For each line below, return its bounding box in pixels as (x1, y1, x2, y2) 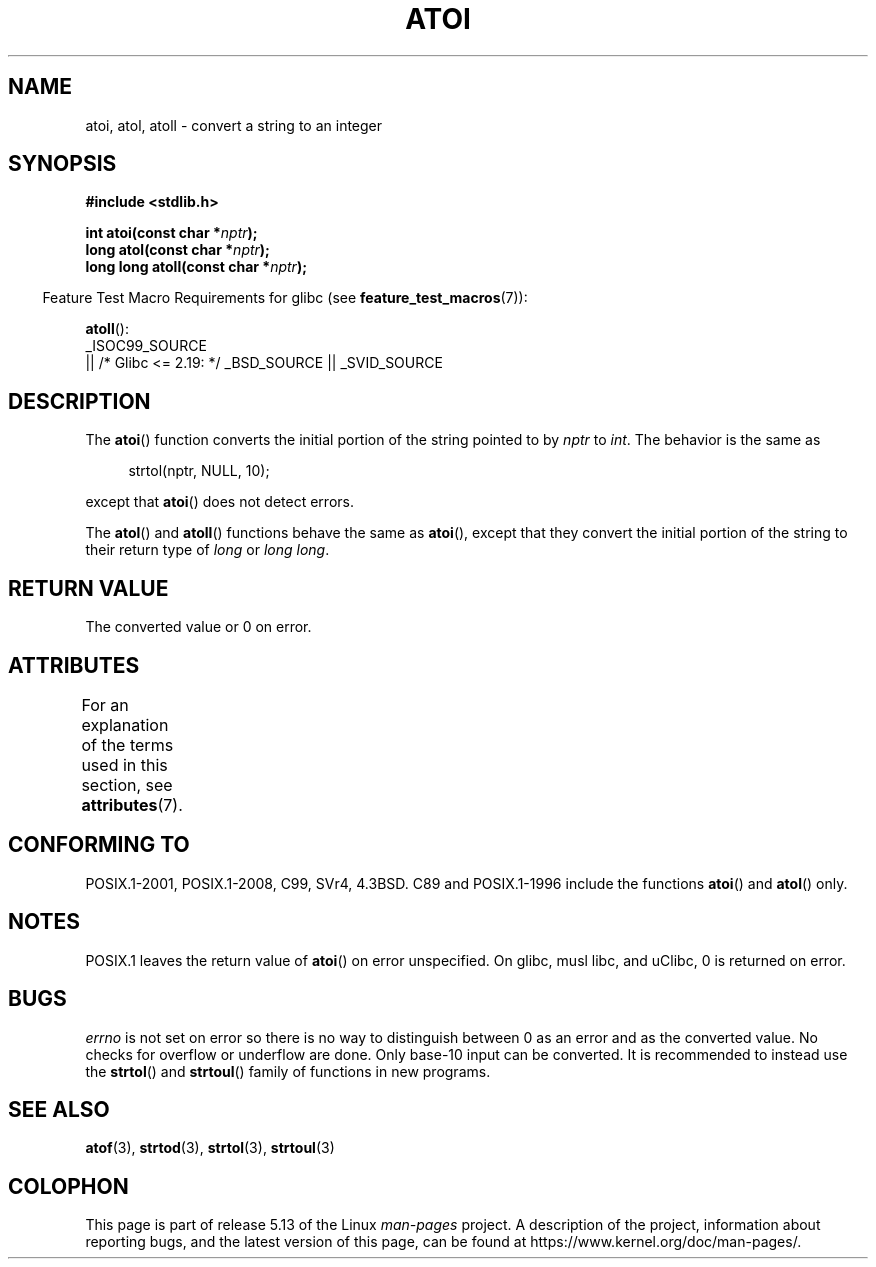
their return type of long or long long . (85, 541, 330, 559)
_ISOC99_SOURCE (85, 337, 207, 355)
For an (81, 694, 129, 715)
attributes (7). (81, 794, 183, 815)
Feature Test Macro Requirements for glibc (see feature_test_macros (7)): (42, 289, 528, 307)
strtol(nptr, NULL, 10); (128, 462, 270, 480)
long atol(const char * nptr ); (85, 241, 270, 259)
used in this (81, 754, 168, 775)
